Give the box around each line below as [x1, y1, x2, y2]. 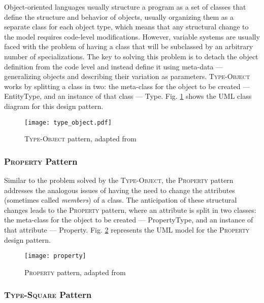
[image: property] [24, 252, 86, 260]
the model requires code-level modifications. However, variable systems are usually [4, 31, 260, 42]
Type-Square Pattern [4, 288, 92, 301]
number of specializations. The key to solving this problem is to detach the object [4, 51, 258, 61]
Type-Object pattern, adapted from [24, 133, 137, 144]
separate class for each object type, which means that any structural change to [4, 21, 249, 32]
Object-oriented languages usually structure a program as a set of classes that [4, 2, 246, 12]
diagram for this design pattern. [4, 100, 104, 111]
